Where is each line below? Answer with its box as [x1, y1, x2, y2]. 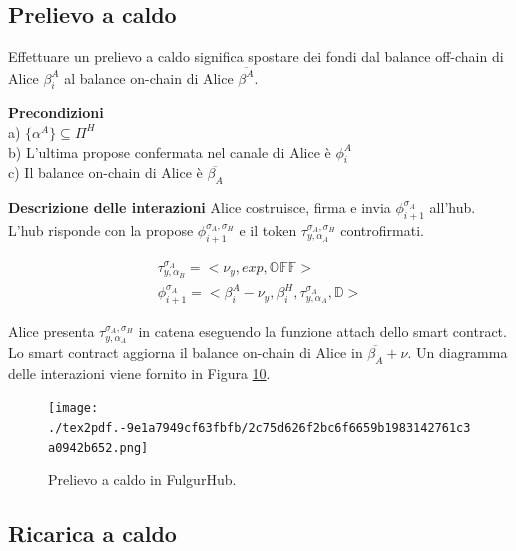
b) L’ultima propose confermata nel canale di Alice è [8, 141, 331, 162]
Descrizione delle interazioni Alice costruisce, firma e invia [8, 197, 391, 218]
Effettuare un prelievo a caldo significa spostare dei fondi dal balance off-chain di [8, 46, 504, 67]
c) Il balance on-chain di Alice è [8, 162, 203, 183]
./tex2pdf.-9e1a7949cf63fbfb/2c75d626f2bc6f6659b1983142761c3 [48, 421, 471, 435]
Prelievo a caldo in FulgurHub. [48, 469, 237, 490]
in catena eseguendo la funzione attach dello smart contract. [138, 321, 507, 342]
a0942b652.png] [48, 440, 149, 455]
